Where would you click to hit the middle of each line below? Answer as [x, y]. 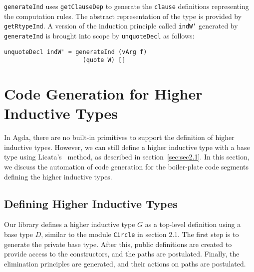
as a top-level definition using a [193, 224]
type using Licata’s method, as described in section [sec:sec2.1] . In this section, [127, 157]
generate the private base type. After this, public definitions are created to [118, 244]
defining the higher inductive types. [58, 176]
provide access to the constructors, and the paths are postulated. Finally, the [122, 254]
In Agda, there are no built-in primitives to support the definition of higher [119, 137]
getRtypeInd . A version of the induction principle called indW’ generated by [121, 26]
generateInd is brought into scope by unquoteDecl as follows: [99, 35]
